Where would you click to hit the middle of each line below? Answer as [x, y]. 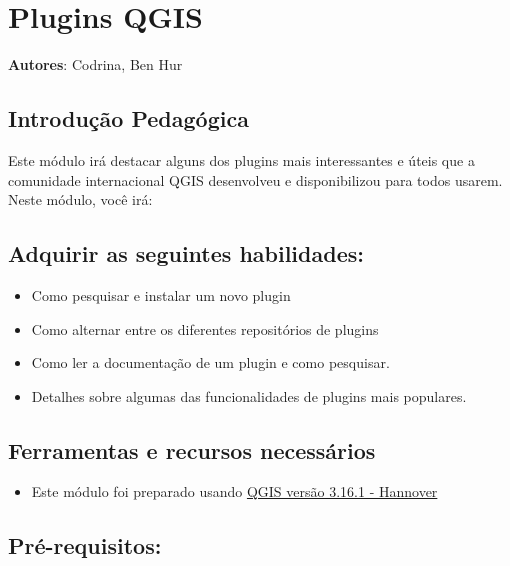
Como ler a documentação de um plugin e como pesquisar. [210, 362]
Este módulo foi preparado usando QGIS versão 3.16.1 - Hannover [234, 491]
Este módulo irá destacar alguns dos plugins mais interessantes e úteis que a [241, 159]
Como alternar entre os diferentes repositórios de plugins [205, 328]
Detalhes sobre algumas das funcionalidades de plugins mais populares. [249, 395]
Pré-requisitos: [85, 545]
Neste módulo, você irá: [80, 199]
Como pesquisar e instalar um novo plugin [161, 294]
